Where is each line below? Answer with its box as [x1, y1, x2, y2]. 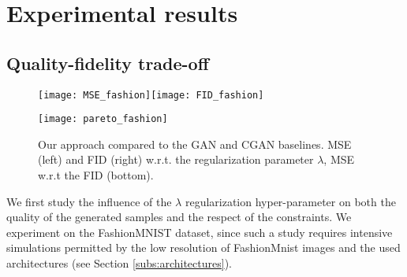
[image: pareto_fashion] [38, 113, 168, 125]
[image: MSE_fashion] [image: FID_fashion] [38, 89, 264, 101]
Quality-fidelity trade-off [6, 50, 209, 75]
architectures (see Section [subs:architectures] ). [6, 255, 232, 271]
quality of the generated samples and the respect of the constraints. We [6, 209, 352, 225]
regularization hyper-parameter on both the [185, 193, 396, 209]
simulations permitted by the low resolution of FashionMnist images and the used [6, 239, 401, 256]
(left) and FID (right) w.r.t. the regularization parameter [38, 151, 314, 168]
